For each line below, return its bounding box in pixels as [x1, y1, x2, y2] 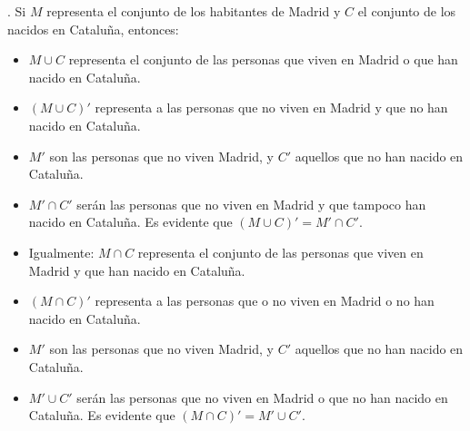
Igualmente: [28, 242, 95, 261]
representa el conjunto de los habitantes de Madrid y [46, 2, 341, 20]
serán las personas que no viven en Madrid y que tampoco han [76, 194, 426, 213]
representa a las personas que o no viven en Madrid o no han [95, 291, 435, 310]
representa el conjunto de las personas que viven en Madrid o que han [68, 50, 458, 69]
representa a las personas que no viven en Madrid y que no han [95, 98, 448, 117]
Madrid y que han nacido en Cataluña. [28, 260, 245, 279]
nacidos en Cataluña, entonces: [7, 19, 179, 38]
